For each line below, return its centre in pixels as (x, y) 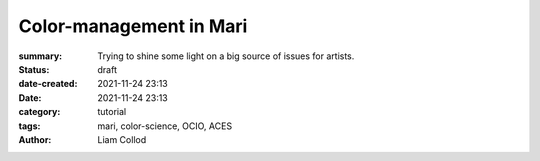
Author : (35, 139)
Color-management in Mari (133, 26)
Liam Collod (122, 139)
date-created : (48, 84)
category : (39, 112)
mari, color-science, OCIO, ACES (165, 126)
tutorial (112, 112)
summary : (40, 56)
